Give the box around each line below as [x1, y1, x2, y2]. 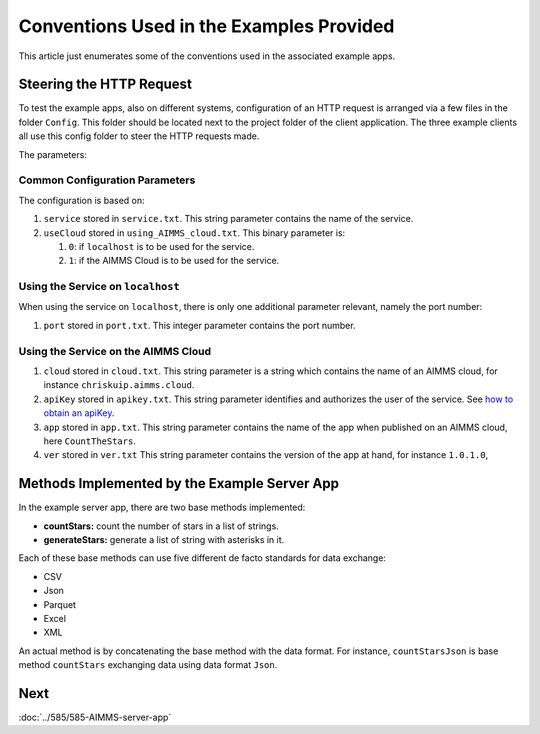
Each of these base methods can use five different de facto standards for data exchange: [18, 552, 387, 564]
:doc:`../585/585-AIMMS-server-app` [18, 711, 172, 724]
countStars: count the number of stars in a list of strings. [43, 520, 279, 532]
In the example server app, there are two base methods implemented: [18, 501, 306, 514]
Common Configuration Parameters [18, 173, 196, 187]
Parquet [43, 598, 77, 610]
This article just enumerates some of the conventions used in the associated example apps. [18, 50, 396, 62]
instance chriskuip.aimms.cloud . [43, 379, 195, 391]
